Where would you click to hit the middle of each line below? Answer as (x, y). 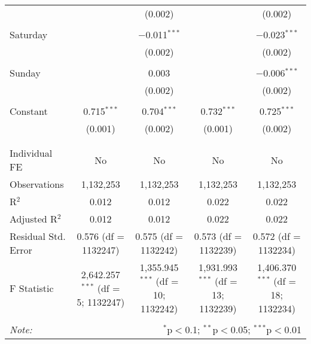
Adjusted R (33, 219)
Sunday (25, 73)
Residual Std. (38, 236)
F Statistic (32, 288)
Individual (31, 153)
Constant (29, 111)
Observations (37, 184)
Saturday (29, 34)
